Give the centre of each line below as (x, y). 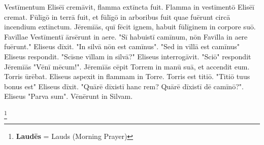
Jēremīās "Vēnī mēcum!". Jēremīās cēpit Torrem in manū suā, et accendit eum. (127, 66)
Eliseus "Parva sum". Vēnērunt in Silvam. (69, 96)
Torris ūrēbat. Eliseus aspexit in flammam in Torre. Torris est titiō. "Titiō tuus (127, 76)
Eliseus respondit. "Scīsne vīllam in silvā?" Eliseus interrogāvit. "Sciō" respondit (128, 56)
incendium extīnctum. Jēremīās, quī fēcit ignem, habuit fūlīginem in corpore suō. (130, 27)
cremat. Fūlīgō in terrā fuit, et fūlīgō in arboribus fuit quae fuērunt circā (117, 16)
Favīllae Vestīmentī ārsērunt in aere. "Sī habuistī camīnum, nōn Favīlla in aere (126, 36)
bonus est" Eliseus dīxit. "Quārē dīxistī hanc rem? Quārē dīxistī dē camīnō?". (124, 86)
